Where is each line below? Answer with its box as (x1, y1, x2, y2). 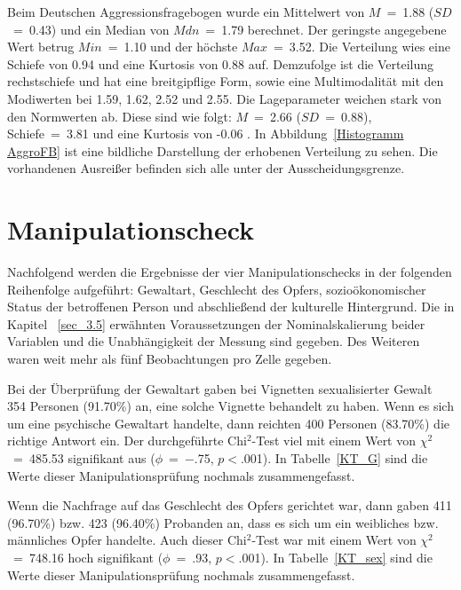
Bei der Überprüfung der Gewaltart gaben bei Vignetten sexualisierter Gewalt (7, 379, 433, 397)
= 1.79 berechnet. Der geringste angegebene (205, 20, 447, 38)
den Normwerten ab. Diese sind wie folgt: (7, 106, 232, 125)
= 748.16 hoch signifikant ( (12, 547, 163, 566)
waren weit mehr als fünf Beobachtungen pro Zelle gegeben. (7, 350, 332, 368)
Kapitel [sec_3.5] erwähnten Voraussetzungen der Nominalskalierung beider (7, 314, 425, 333)
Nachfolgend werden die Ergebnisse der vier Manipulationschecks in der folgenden (7, 263, 452, 281)
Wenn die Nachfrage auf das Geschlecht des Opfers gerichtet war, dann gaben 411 (7, 496, 452, 515)
